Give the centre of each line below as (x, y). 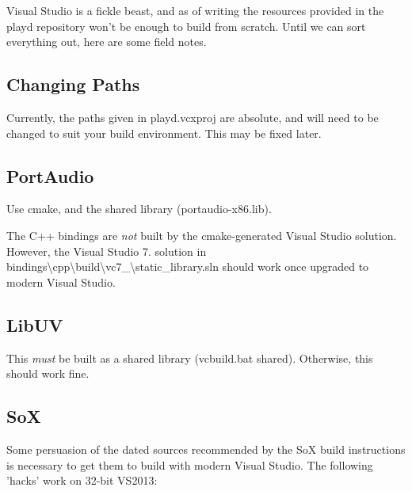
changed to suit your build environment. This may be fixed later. (164, 133)
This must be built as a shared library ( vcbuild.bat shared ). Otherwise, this (190, 358)
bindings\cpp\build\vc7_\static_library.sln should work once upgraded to (188, 266)
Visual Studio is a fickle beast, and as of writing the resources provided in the (195, 10)
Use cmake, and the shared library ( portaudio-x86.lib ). (139, 209)
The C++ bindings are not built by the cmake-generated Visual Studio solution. (202, 235)
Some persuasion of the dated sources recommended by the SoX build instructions (206, 449)
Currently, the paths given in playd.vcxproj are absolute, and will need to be (193, 117)
